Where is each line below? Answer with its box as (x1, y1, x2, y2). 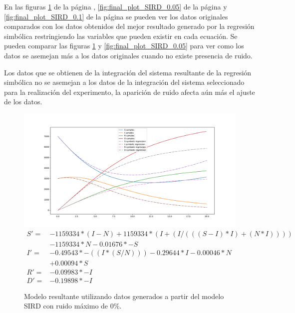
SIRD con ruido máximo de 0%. (24, 301, 122, 311)
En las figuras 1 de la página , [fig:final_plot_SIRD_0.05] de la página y (4, 1, 227, 11)
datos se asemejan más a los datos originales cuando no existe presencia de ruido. (4, 50, 253, 60)
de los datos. (4, 96, 42, 107)
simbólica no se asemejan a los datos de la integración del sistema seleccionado (4, 77, 245, 87)
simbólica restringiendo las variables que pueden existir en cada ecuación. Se (4, 30, 238, 41)
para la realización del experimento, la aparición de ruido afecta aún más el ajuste (4, 86, 255, 97)
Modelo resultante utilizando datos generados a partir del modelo (24, 291, 224, 301)
